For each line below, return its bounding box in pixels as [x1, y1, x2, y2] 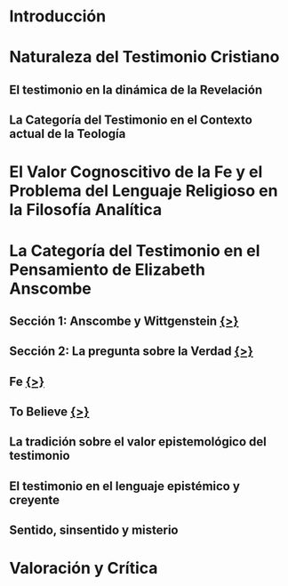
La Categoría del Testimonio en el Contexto [9, 113, 253, 128]
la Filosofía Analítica [9, 200, 163, 220]
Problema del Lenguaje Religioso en [9, 181, 278, 201]
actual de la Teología [9, 126, 126, 141]
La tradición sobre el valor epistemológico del [9, 434, 267, 450]
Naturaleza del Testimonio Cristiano [9, 47, 280, 68]
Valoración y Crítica [9, 558, 158, 579]
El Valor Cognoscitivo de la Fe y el [9, 162, 263, 182]
